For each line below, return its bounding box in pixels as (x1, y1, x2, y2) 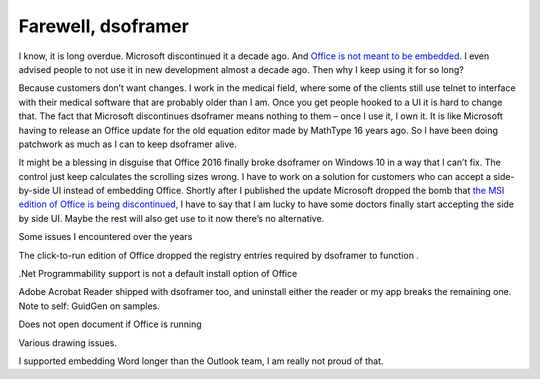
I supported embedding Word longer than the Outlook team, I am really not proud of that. (18, 355, 384, 367)
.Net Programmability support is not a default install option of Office (18, 268, 298, 280)
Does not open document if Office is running (18, 318, 202, 330)
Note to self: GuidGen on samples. (18, 300, 160, 312)
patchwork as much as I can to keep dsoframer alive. (18, 138, 237, 150)
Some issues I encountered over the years (18, 231, 193, 243)
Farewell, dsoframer (18, 15, 190, 37)
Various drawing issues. (18, 336, 117, 349)
